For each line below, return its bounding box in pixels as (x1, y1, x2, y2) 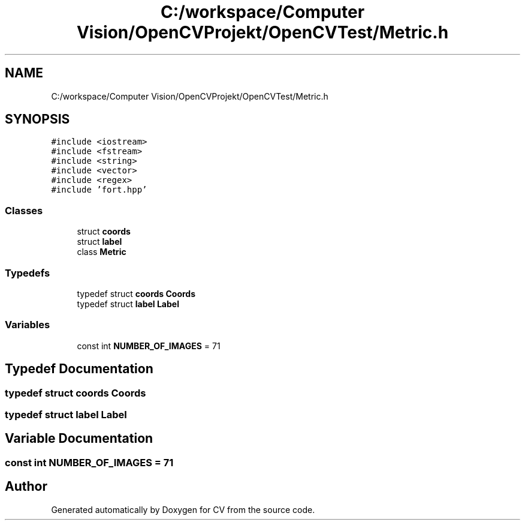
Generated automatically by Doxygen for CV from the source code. (51, 504, 315, 515)
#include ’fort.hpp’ (51, 185, 147, 195)
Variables (5, 319, 50, 331)
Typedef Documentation (5, 361, 153, 377)
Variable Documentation (5, 431, 153, 446)
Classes (5, 204, 43, 217)
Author (5, 479, 47, 494)
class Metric (77, 247, 126, 257)
